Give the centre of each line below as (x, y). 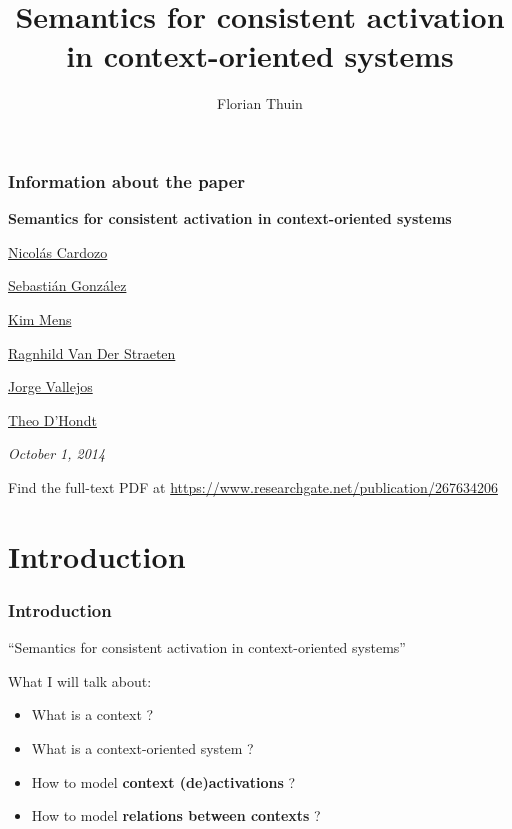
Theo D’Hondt (52, 419)
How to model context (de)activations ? (163, 781)
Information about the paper (127, 180)
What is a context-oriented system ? (142, 747)
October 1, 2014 (57, 453)
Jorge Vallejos (50, 386)
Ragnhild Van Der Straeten (92, 352)
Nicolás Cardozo (58, 251)
